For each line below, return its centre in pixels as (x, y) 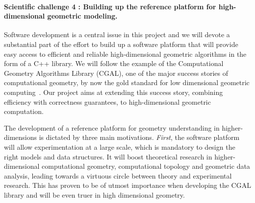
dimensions (21, 137)
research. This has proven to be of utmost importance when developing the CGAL (127, 185)
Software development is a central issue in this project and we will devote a (117, 34)
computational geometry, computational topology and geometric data (146, 166)
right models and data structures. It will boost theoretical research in (108, 156)
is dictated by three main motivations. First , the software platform (139, 137)
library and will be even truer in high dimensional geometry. (94, 194)
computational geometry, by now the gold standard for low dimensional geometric (127, 82)
